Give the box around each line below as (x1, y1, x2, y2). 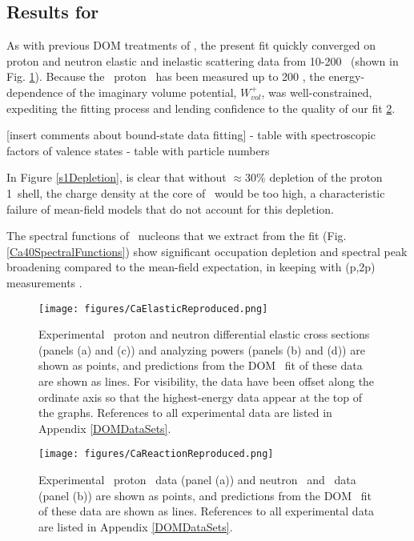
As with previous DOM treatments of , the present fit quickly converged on (6, 37, 376, 54)
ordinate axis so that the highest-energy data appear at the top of (38, 388, 363, 405)
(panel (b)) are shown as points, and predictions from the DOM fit (38, 487, 372, 503)
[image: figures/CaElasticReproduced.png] (38, 303, 268, 315)
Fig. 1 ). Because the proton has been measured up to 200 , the (6, 68, 325, 85)
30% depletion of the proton (245, 169, 383, 186)
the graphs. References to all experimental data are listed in (38, 404, 332, 421)
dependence (6, 83, 63, 100)
